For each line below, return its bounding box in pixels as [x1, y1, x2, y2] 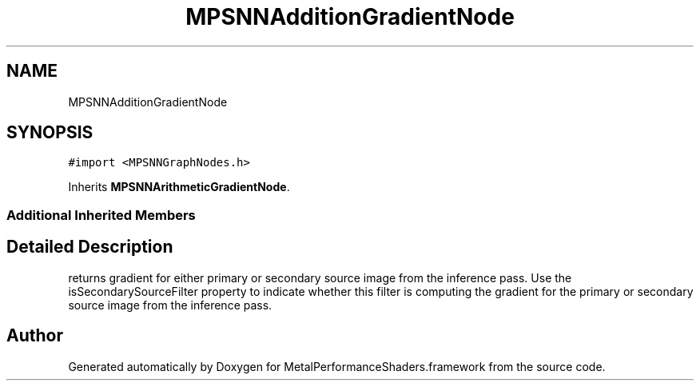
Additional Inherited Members [6, 206, 196, 223]
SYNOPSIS [6, 122, 93, 143]
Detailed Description [6, 237, 173, 257]
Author [6, 325, 63, 346]
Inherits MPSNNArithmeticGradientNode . [68, 180, 290, 194]
